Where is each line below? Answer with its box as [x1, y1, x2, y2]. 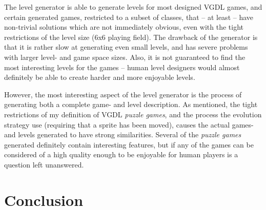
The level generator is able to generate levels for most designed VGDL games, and [4, 2, 262, 12]
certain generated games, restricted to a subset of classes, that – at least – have [4, 11, 254, 22]
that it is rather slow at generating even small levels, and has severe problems [4, 41, 248, 52]
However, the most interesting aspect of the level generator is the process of [4, 89, 242, 99]
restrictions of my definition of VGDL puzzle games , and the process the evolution [4, 109, 262, 119]
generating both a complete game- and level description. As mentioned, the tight [4, 99, 258, 110]
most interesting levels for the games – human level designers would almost [4, 61, 240, 72]
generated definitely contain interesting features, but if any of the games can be [4, 139, 254, 150]
